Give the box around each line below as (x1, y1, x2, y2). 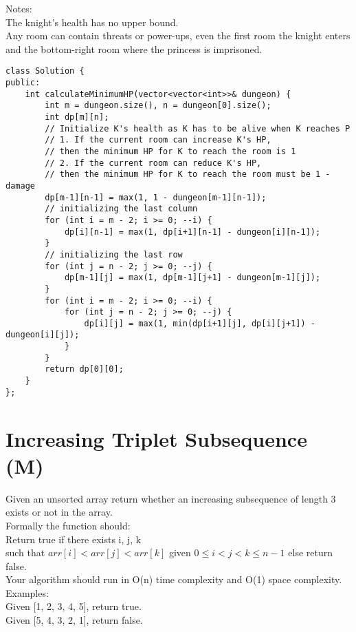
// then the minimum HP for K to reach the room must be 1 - (45, 169, 331, 180)
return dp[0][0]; (45, 364, 124, 375)
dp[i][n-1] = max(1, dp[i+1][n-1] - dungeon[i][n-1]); (64, 227, 321, 237)
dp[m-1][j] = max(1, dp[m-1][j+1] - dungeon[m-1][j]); (64, 273, 321, 283)
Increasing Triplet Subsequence (5, 424, 307, 452)
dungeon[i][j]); (5, 330, 80, 340)
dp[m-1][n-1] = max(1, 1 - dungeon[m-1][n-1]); (45, 192, 267, 202)
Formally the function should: (5, 518, 131, 532)
